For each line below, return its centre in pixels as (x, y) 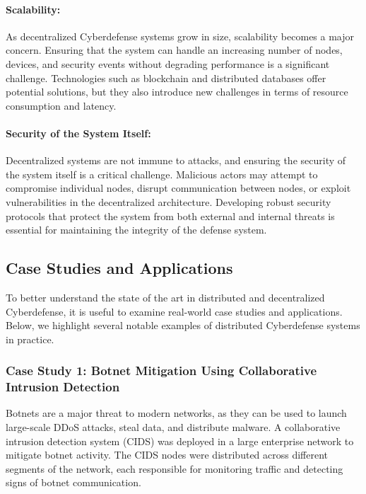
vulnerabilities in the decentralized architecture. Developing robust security (169, 201)
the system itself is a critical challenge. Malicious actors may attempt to (162, 174)
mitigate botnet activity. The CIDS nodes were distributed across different (167, 455)
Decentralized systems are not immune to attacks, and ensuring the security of (176, 160)
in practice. (30, 339)
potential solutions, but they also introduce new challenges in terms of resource (177, 92)
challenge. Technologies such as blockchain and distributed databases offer (166, 77)
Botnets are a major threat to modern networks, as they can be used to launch (176, 413)
